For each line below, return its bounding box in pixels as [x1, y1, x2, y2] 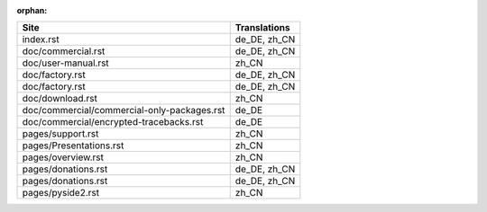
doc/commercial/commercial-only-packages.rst [22, 104, 225, 117]
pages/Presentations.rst [22, 139, 124, 152]
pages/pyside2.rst [22, 187, 100, 199]
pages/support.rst [22, 128, 99, 140]
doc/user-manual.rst [22, 57, 110, 69]
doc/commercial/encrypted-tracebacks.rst [22, 116, 204, 128]
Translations [234, 22, 290, 34]
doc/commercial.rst [22, 45, 106, 57]
